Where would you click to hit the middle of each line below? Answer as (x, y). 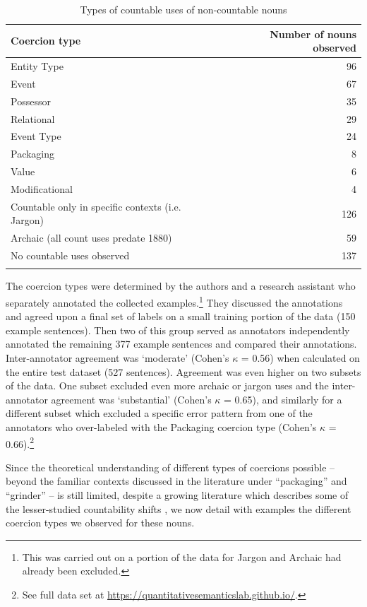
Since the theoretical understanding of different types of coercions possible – (170, 467)
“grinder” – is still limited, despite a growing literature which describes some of (177, 495)
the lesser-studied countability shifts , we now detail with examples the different (179, 508)
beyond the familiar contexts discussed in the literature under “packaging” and (176, 481)
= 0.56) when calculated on (300, 358)
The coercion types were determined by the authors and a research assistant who (181, 286)
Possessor (31, 101)
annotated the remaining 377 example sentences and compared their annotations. (181, 344)
